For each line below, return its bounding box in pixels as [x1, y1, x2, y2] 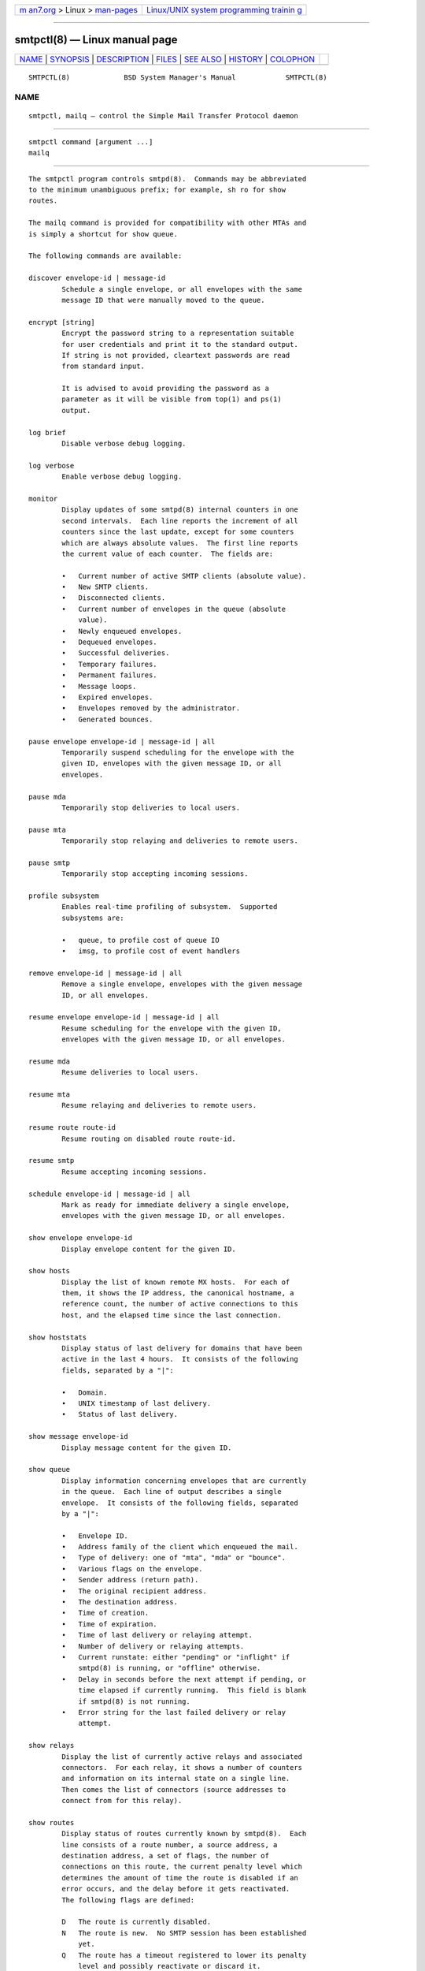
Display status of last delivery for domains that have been [61, 1344, 303, 1353]
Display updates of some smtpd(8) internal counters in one [61, 505, 298, 514]
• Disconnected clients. [61, 594, 166, 602]
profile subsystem [28, 892, 100, 900]
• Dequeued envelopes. [61, 638, 157, 646]
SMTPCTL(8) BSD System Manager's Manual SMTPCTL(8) [28, 73, 327, 82]
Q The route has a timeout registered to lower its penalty [61, 1951, 307, 1959]
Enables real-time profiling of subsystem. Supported [61, 903, 278, 911]
